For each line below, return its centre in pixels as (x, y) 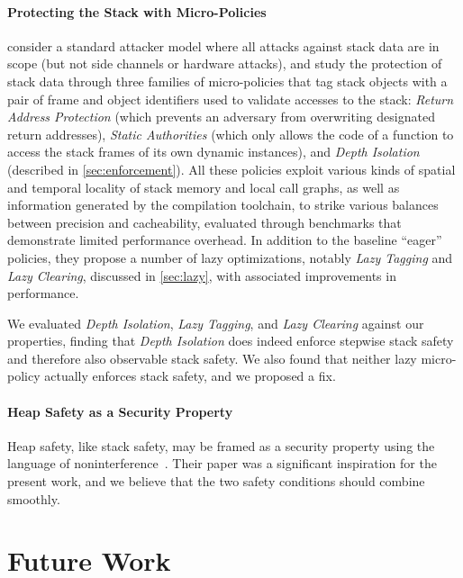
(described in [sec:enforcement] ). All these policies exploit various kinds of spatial (231, 169)
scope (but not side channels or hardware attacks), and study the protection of (225, 63)
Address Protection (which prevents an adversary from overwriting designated (221, 117)
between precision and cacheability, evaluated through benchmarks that (204, 222)
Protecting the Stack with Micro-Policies (137, 11)
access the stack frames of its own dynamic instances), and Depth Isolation (213, 152)
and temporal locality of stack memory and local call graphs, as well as (204, 187)
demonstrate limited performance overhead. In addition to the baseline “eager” (225, 240)
